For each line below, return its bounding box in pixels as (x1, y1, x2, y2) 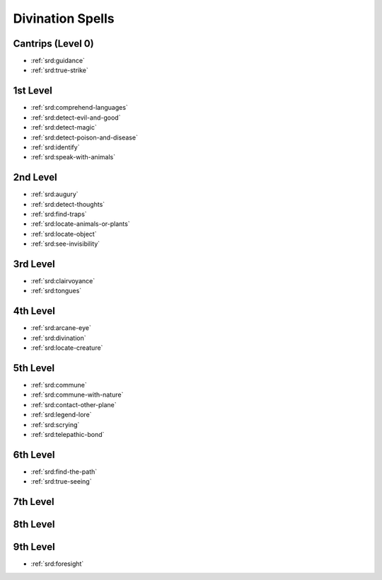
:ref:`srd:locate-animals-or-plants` (30, 220, 130, 228)
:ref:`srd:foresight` (30, 559, 84, 568)
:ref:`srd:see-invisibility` (30, 239, 100, 248)
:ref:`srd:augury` (30, 190, 79, 198)
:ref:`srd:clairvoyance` (30, 277, 95, 285)
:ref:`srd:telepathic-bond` (30, 431, 105, 439)
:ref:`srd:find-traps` (30, 210, 88, 218)
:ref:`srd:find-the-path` (30, 467, 98, 476)
